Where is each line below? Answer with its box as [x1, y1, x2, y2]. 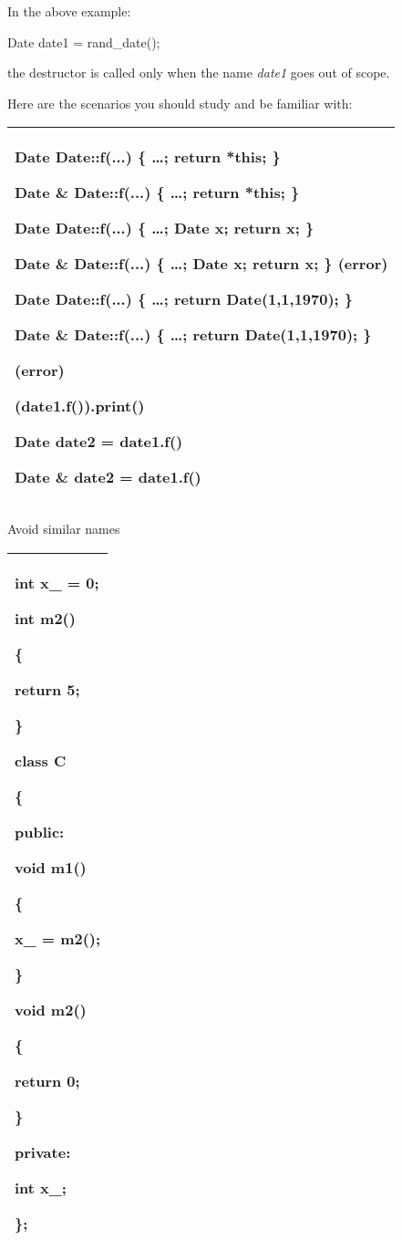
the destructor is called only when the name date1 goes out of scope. [7, 63, 390, 82]
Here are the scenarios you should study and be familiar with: [7, 93, 353, 112]
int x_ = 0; [15, 571, 99, 593]
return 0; [15, 1069, 80, 1091]
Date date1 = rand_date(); [7, 32, 160, 51]
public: [15, 820, 65, 842]
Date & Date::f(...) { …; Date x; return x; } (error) [15, 253, 388, 275]
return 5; [15, 678, 80, 700]
